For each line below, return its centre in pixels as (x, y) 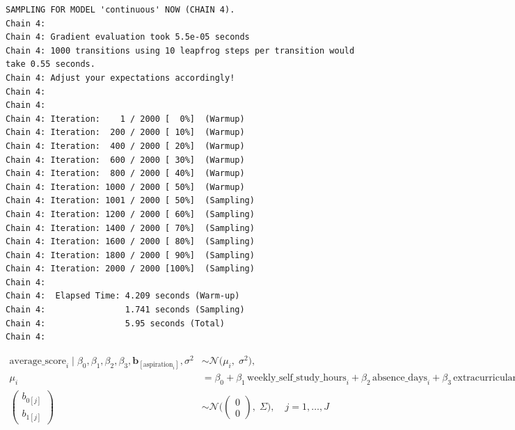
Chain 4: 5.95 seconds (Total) (115, 323)
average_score (38, 361)
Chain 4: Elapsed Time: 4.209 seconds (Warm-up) (123, 296)
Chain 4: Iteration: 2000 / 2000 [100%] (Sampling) (130, 269)
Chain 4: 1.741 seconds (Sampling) (125, 310)
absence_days (400, 378)
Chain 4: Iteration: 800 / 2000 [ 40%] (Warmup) (125, 174)
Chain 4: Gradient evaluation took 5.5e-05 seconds (128, 37)
